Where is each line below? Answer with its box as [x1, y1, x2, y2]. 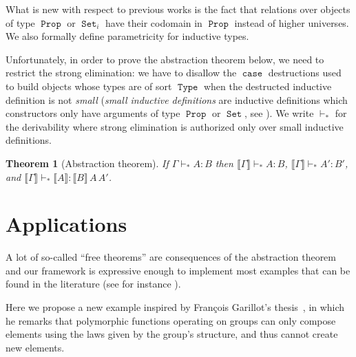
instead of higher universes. [234, 15, 349, 30]
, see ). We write [244, 106, 314, 120]
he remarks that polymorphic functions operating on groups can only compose [6, 313, 336, 327]
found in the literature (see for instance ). [6, 277, 181, 291]
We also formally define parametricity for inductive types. [6, 29, 249, 43]
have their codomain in [105, 15, 202, 30]
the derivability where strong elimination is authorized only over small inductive [6, 119, 344, 133]
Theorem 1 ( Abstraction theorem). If [6, 155, 169, 170]
